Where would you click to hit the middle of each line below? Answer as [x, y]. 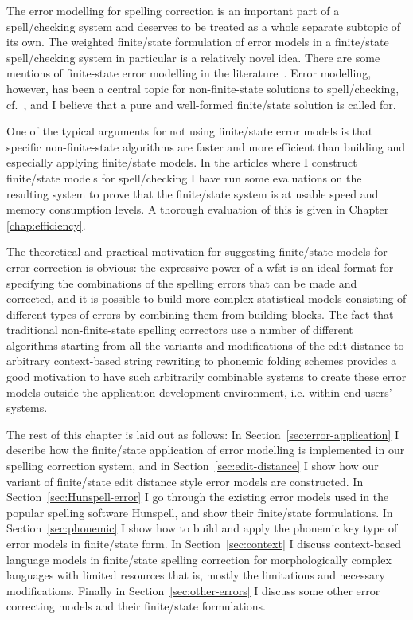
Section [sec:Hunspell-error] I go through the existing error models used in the [198, 497]
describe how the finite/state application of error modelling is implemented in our [206, 450]
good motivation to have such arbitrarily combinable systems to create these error [206, 377]
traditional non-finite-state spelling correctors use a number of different [180, 330]
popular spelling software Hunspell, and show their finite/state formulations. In [200, 512]
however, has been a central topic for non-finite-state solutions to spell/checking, [203, 88]
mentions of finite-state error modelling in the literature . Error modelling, [189, 73]
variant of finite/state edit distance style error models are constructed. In [185, 481]
